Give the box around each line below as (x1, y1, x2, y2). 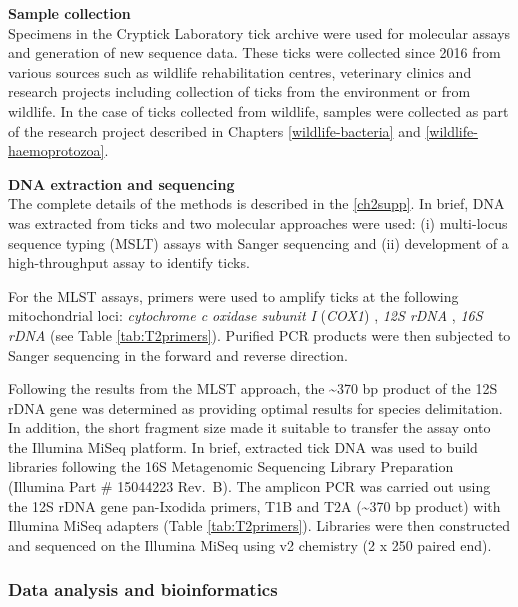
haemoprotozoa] (8, 140, 105, 161)
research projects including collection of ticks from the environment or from (8, 81, 471, 102)
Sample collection (8, 3, 131, 23)
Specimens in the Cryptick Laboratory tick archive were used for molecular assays (8, 22, 511, 43)
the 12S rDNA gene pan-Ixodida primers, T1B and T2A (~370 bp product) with (8, 495, 501, 516)
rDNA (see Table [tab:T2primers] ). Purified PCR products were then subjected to (8, 324, 511, 345)
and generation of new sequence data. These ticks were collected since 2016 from (8, 42, 501, 63)
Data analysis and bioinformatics (8, 577, 278, 602)
